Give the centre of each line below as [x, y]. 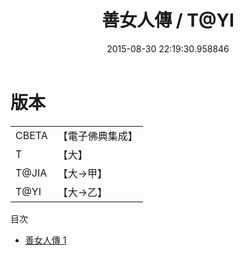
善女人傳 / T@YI [168, 20]
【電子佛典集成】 [97, 136]
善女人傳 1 [45, 240]
